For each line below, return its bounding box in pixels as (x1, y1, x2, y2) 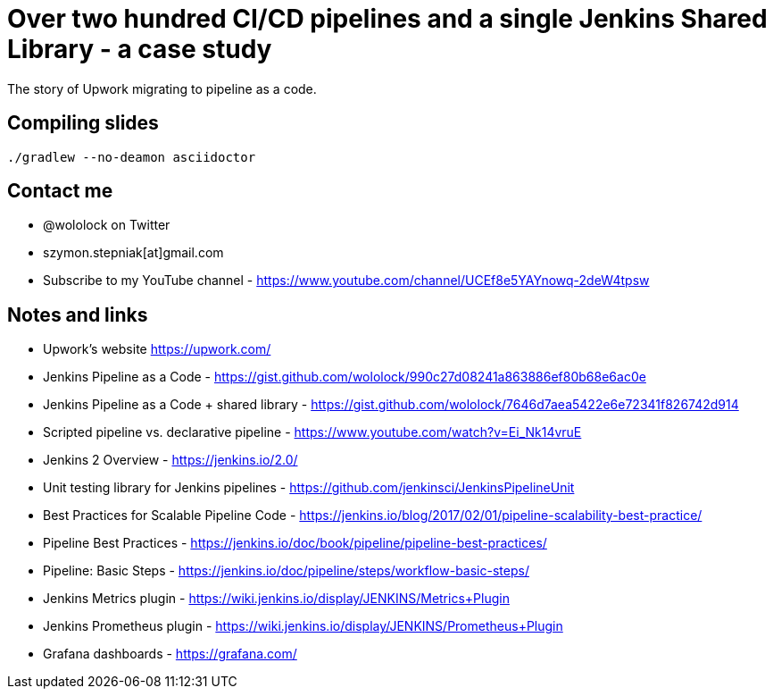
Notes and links (7, 303, 148, 326)
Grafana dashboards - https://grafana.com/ (43, 646, 297, 662)
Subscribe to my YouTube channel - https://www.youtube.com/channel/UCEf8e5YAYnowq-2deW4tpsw (43, 273, 650, 289)
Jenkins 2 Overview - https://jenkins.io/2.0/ (43, 452, 298, 468)
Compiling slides (7, 112, 159, 135)
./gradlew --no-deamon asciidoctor (7, 149, 256, 164)
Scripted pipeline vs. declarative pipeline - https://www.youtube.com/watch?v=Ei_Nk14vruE (43, 424, 582, 440)
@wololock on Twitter (43, 217, 170, 233)
